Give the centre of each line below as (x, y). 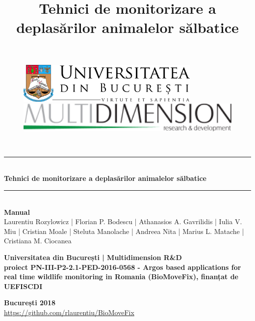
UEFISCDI (23, 286)
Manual (17, 212)
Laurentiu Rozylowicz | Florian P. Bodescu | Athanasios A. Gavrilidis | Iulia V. (123, 221)
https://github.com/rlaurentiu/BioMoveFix (69, 312)
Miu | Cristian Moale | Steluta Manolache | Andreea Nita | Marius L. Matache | (124, 231)
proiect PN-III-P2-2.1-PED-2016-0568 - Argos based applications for (123, 267)
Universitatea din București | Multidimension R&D (93, 257)
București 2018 (30, 303)
